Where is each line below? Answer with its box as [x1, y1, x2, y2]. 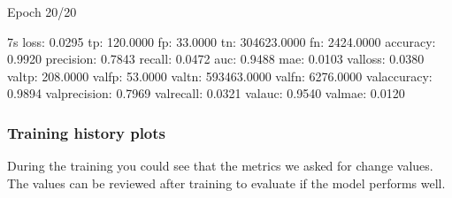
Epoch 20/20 [7, 3, 77, 20]
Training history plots [7, 121, 166, 143]
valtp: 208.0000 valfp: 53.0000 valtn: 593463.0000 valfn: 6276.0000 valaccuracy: [7, 66, 433, 85]
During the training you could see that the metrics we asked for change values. [7, 156, 433, 175]
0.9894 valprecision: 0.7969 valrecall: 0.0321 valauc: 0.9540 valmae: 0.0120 [7, 84, 405, 103]
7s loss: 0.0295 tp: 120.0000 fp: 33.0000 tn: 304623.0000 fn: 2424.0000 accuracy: [7, 32, 436, 50]
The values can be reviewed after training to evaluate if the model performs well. [7, 173, 446, 192]
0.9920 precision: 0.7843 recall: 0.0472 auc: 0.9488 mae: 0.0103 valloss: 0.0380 [7, 49, 425, 68]
